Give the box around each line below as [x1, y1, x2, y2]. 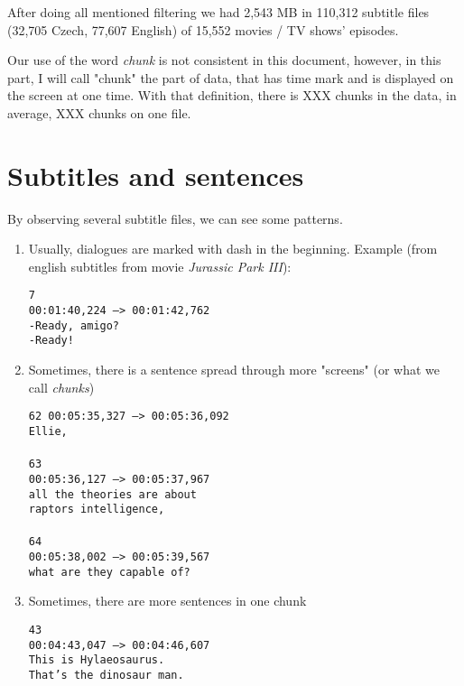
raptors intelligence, [28, 503, 165, 516]
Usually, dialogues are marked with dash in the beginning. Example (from [28, 239, 438, 258]
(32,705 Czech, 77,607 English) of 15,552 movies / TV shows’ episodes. [7, 20, 399, 39]
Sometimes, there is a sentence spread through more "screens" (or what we [28, 360, 440, 379]
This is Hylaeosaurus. [28, 654, 165, 667]
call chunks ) [28, 377, 95, 396]
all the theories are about [28, 487, 197, 501]
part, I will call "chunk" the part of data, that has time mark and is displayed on [7, 68, 454, 87]
